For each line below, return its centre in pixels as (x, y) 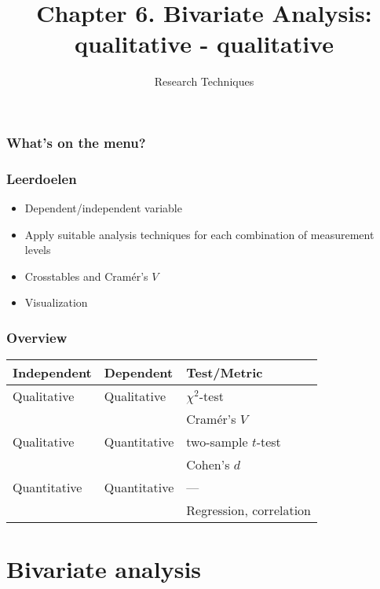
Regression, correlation (249, 510)
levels (38, 250)
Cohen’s (208, 465)
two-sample (217, 442)
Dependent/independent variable (103, 208)
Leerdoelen (42, 178)
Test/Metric (225, 373)
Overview (37, 337)
